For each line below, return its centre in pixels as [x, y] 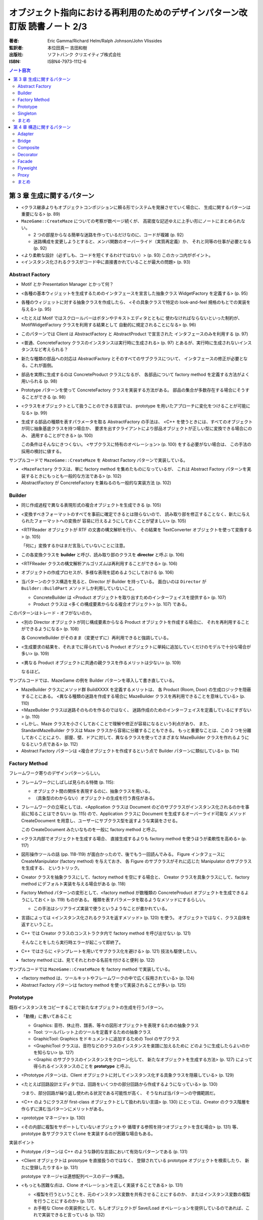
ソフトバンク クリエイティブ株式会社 [84, 55]
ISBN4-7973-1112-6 [67, 61]
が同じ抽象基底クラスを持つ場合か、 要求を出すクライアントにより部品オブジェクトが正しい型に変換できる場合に [134, 428]
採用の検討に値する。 [43, 451]
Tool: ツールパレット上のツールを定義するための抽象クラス [92, 1032]
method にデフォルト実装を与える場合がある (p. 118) [74, 884]
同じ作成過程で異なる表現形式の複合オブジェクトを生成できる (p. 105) [91, 505]
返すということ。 [38, 924]
